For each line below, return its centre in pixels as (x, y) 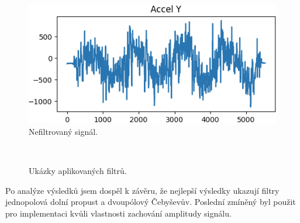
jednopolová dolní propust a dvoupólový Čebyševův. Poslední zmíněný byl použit (151, 202)
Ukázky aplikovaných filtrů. (78, 170)
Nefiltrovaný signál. (63, 131)
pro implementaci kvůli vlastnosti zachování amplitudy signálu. (118, 213)
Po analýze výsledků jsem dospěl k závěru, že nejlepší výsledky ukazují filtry (142, 190)
